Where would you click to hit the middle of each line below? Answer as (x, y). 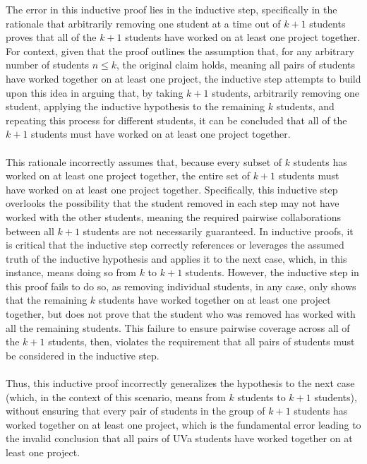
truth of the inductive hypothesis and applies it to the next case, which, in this (176, 258)
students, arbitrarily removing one (285, 92)
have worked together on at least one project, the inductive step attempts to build (183, 78)
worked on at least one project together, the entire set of (128, 176)
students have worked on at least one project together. (243, 37)
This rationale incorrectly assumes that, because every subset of (144, 161)
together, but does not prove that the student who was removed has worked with (181, 314)
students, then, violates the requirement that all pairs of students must (201, 341)
